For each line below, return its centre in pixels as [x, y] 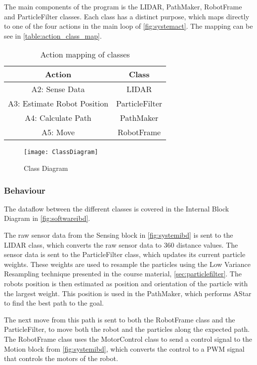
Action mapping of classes [85, 54]
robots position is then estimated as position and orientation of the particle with [126, 283]
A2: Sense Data [58, 89]
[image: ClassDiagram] [61, 152]
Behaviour [25, 190]
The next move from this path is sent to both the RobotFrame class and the [120, 319]
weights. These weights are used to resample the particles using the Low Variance [127, 264]
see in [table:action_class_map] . [53, 35]
